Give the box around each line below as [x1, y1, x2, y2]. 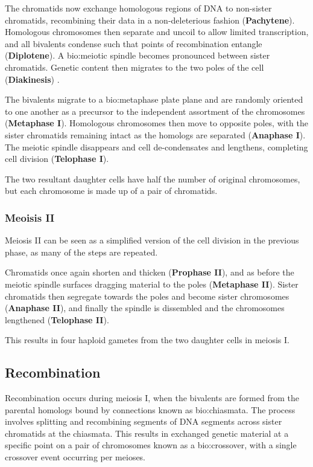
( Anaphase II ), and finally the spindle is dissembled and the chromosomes [5, 301, 285, 314]
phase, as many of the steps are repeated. [5, 245, 158, 258]
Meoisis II [5, 210, 55, 225]
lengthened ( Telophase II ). [5, 313, 109, 326]
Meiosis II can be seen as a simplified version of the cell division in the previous [5, 234, 299, 246]
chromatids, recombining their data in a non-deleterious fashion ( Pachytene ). [5, 13, 295, 26]
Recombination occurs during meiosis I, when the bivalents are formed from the [5, 391, 299, 404]
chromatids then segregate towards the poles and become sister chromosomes [5, 289, 289, 302]
